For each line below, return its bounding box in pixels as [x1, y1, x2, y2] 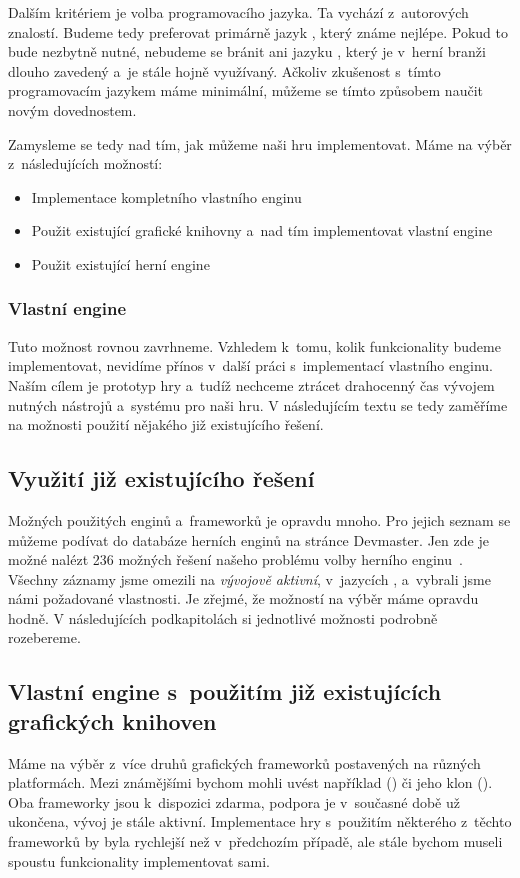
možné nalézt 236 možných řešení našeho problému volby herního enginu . [8, 549, 463, 570]
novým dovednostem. [8, 99, 137, 120]
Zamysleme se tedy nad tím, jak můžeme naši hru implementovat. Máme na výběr [8, 133, 512, 154]
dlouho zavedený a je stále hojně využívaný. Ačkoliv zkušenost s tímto [8, 60, 441, 81]
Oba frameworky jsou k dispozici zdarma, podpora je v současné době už [8, 791, 460, 812]
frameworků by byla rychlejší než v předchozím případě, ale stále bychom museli [8, 831, 503, 852]
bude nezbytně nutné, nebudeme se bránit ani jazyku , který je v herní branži [8, 41, 486, 62]
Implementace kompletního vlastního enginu [31, 186, 302, 207]
